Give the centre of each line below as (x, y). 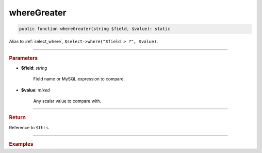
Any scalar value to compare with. (67, 101)
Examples (21, 144)
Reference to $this (29, 127)
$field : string (34, 68)
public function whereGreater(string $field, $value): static (95, 29)
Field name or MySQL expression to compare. (79, 79)
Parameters (24, 58)
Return (17, 118)
